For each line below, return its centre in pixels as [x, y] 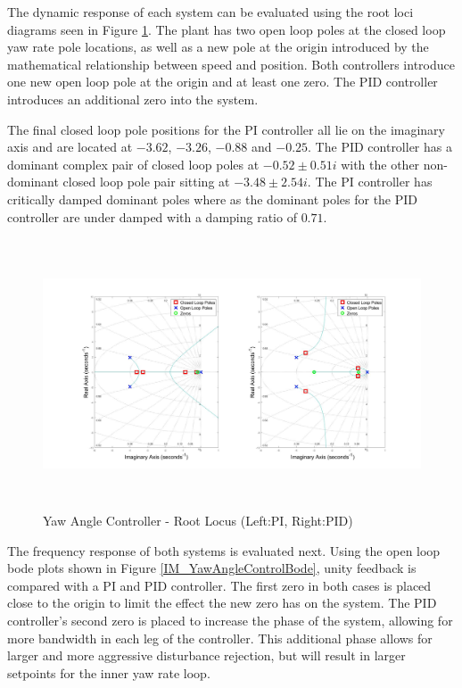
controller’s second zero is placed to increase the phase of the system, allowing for [230, 621]
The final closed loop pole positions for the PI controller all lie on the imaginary [226, 129]
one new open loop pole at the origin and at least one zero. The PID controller [223, 82]
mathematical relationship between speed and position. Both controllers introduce [231, 64]
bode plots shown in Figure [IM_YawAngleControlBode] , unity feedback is [212, 568]
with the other [380, 164]
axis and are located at [70, 147]
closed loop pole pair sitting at [146, 182]
